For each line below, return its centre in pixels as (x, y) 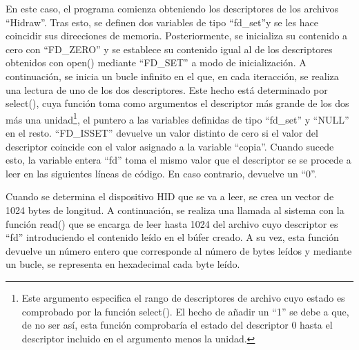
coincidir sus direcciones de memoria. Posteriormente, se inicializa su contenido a (177, 36)
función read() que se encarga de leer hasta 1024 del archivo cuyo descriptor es (172, 223)
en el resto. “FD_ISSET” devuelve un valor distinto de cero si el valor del (162, 133)
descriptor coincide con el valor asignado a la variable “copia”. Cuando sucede (170, 146)
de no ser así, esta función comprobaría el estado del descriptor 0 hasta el (177, 325)
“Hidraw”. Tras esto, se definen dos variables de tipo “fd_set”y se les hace (162, 22)
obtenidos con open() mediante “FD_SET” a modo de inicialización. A (156, 62)
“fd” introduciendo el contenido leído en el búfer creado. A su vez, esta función (172, 237)
